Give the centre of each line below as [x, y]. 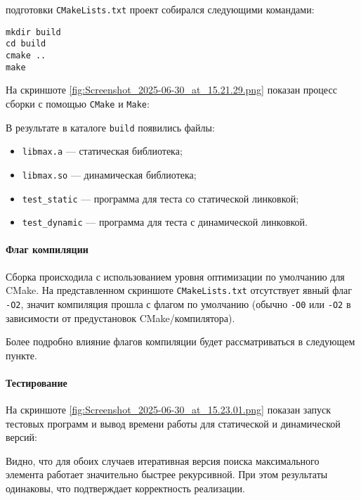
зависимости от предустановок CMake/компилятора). [120, 318]
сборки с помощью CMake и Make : [78, 103]
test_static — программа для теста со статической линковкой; [160, 198]
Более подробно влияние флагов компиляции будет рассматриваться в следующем [180, 341]
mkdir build [33, 32]
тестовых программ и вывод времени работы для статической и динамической [173, 423]
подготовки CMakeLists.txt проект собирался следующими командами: [160, 9]
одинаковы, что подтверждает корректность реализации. [125, 488]
